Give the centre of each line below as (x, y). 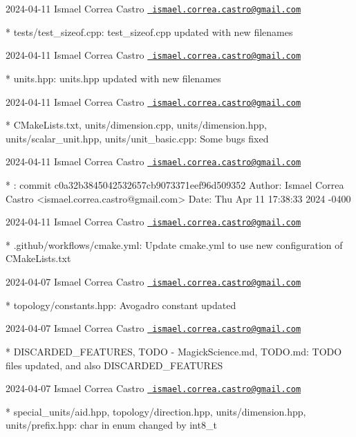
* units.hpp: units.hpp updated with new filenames (113, 78)
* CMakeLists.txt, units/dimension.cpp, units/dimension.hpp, (136, 125)
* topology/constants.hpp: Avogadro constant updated (121, 305)
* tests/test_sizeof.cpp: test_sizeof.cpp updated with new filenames (149, 31)
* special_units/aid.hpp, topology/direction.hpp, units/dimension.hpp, (156, 411)
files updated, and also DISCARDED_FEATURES (114, 365)
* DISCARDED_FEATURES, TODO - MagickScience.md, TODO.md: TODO (174, 351)
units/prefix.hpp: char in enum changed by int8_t (111, 425)
